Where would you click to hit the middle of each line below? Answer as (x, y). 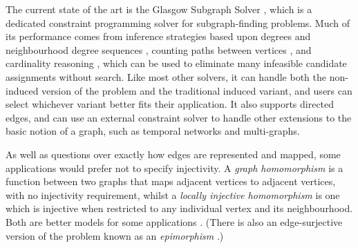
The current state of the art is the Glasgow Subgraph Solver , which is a (159, 9)
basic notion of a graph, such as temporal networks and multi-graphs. (153, 131)
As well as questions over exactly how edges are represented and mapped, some (173, 154)
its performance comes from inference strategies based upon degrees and (158, 36)
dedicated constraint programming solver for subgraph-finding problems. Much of (178, 22)
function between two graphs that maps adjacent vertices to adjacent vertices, (171, 181)
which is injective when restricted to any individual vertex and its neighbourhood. (179, 208)
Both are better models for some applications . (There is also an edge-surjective (174, 221)
